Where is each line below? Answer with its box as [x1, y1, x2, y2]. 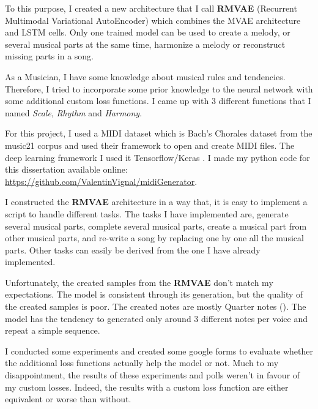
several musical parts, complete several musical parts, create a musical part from [5, 219, 307, 232]
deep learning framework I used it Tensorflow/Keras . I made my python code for [5, 151, 310, 163]
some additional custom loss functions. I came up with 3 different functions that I [5, 94, 311, 107]
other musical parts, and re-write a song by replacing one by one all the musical [5, 231, 304, 244]
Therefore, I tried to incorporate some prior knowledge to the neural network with [5, 82, 313, 95]
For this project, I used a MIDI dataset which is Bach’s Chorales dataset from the [5, 127, 312, 140]
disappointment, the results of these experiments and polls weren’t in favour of [5, 369, 300, 381]
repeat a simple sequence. [5, 324, 100, 337]
